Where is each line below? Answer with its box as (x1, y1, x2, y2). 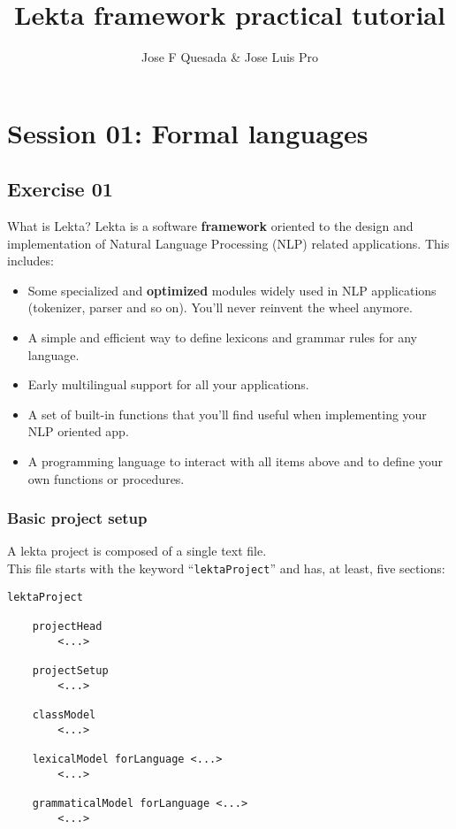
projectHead (32, 620, 103, 633)
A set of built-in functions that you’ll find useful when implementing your (27, 404, 427, 423)
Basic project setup (7, 507, 148, 529)
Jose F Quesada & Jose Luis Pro (141, 48, 319, 66)
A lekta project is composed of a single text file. (7, 541, 267, 560)
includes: (7, 251, 54, 270)
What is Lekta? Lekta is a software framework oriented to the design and (7, 217, 414, 235)
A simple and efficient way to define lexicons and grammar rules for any (27, 328, 417, 347)
